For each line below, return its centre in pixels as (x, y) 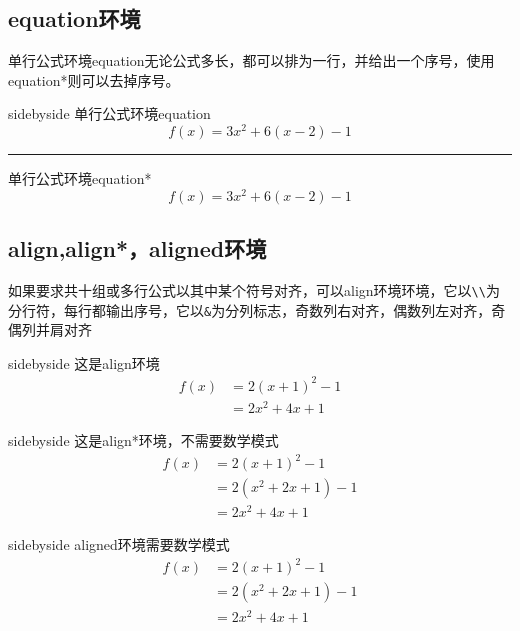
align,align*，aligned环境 (137, 248)
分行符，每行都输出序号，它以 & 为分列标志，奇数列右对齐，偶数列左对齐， (250, 309)
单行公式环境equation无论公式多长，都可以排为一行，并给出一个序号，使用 (251, 60)
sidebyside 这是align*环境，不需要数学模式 (143, 440)
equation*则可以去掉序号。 (94, 79)
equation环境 (74, 18)
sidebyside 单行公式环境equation (109, 113)
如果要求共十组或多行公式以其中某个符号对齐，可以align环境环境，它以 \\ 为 (254, 289)
